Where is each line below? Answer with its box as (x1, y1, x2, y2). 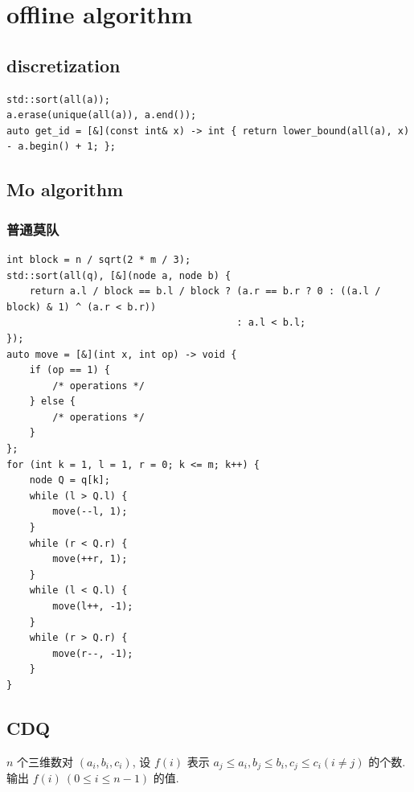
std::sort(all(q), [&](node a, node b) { (6, 269, 232, 281)
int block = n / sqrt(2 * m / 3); (6, 253, 191, 265)
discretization (6, 52, 121, 77)
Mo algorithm (6, 177, 124, 202)
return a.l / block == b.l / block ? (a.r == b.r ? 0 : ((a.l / (29, 285, 381, 298)
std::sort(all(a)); (6, 93, 110, 105)
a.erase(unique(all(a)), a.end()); (6, 109, 197, 121)
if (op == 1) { (29, 364, 110, 376)
